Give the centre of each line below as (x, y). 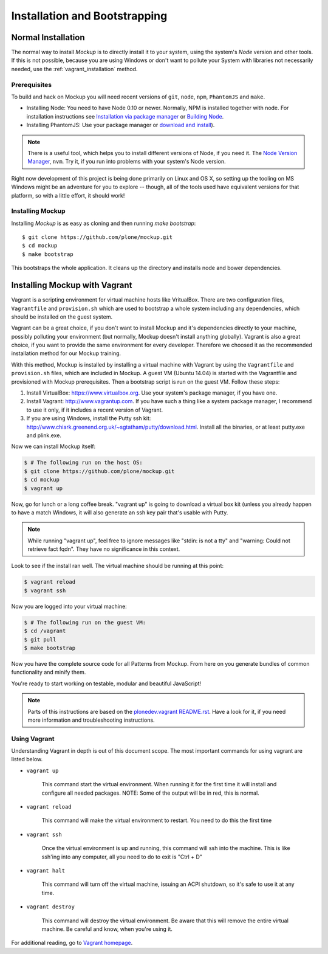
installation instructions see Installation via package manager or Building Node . (125, 116)
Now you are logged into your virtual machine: (69, 606)
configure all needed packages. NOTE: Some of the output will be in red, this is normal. (150, 793)
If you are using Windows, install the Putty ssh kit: (89, 418)
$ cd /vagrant (45, 631)
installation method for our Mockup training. (66, 353)
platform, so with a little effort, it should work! (68, 195)
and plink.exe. (44, 435)
